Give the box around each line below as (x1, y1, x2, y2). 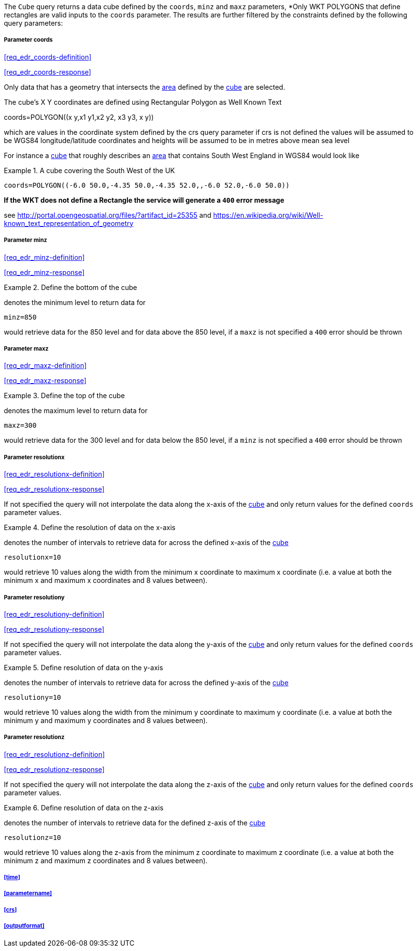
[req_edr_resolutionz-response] (4, 765, 105, 774)
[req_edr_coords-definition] (4, 52, 92, 61)
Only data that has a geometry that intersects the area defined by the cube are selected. (4, 82, 285, 91)
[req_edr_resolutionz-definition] (4, 750, 105, 758)
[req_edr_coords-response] (4, 67, 92, 76)
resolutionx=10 (4, 553, 62, 562)
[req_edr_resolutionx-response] (4, 485, 105, 494)
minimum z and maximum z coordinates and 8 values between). (4, 856, 208, 865)
